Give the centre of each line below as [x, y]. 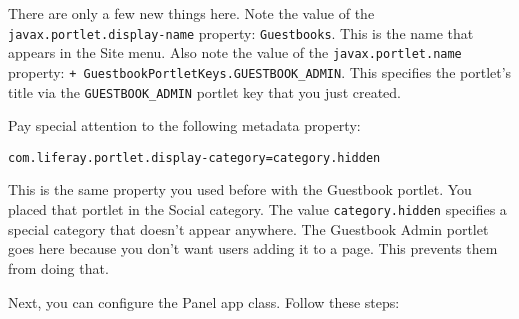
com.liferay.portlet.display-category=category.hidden [194, 157]
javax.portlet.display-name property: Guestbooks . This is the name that [241, 32]
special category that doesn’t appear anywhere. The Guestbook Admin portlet [248, 228]
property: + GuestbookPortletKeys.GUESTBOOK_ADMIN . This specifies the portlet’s [260, 71]
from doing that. [58, 267]
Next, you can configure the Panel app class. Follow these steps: [204, 301]
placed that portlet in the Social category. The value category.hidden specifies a [257, 209]
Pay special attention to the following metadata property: [184, 125]
